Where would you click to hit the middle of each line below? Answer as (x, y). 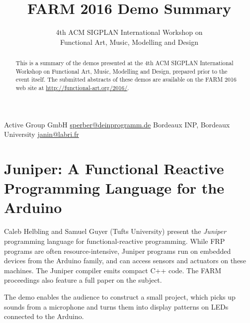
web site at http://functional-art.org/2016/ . (72, 88)
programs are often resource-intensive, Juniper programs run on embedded (118, 251)
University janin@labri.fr (42, 134)
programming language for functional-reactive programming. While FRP (115, 241)
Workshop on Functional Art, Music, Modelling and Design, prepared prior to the (122, 71)
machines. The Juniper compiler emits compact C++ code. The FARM (113, 270)
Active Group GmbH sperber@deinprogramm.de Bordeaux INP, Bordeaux (117, 124)
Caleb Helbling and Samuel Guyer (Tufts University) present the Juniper (115, 231)
